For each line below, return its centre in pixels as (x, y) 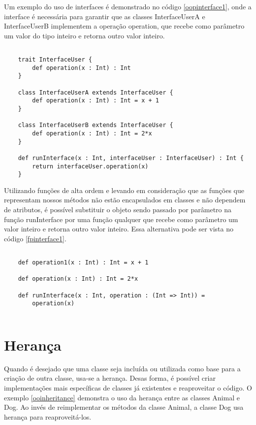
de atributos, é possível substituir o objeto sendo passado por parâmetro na (118, 210)
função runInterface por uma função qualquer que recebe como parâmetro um (121, 219)
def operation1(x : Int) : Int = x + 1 (83, 263)
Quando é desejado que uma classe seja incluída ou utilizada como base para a (122, 368)
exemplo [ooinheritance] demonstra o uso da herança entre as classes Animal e (122, 397)
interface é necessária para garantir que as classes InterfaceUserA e (105, 16)
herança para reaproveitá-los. (48, 416)
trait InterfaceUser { (55, 60)
